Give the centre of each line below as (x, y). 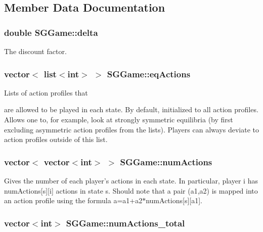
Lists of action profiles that (46, 92)
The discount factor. (35, 51)
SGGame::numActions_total (125, 223)
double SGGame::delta (51, 32)
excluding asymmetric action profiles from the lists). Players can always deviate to (131, 129)
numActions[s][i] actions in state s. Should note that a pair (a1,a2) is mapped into (131, 190)
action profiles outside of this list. (56, 139)
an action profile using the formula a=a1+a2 (73, 200)
